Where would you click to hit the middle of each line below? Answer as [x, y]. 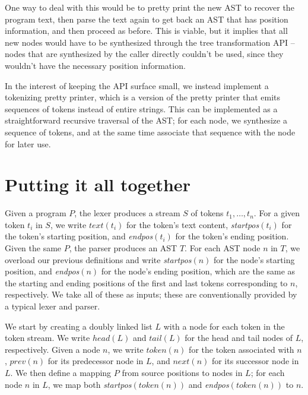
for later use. [28, 143]
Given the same [33, 248]
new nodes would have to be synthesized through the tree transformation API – [150, 42]
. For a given [277, 213]
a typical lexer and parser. [53, 306]
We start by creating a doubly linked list [79, 326]
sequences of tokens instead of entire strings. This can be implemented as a [141, 108]
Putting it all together [98, 184]
